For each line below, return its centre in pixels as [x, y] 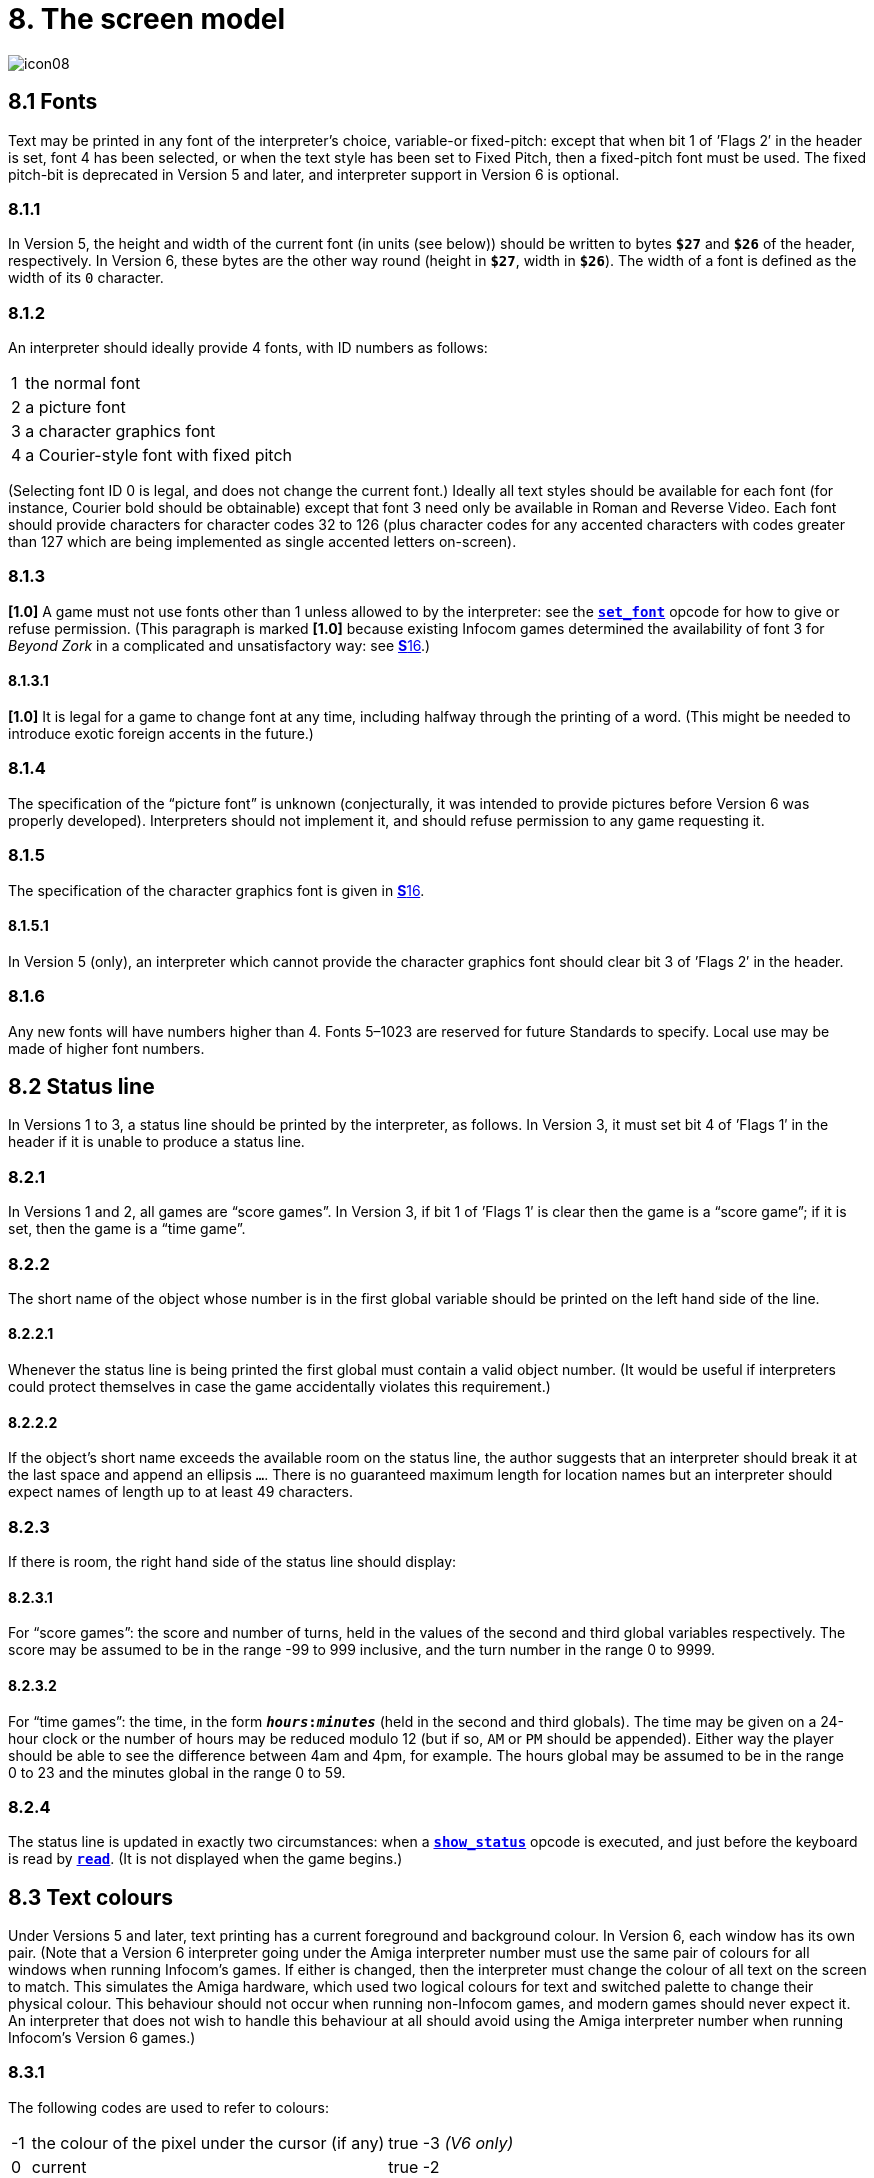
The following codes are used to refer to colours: [168, 2107]
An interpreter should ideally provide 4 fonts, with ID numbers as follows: [248, 348]
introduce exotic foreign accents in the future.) [161, 734]
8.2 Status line [81, 1086]
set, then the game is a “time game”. [127, 1229]
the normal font [83, 383]
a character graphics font [120, 431]
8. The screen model [147, 19]
